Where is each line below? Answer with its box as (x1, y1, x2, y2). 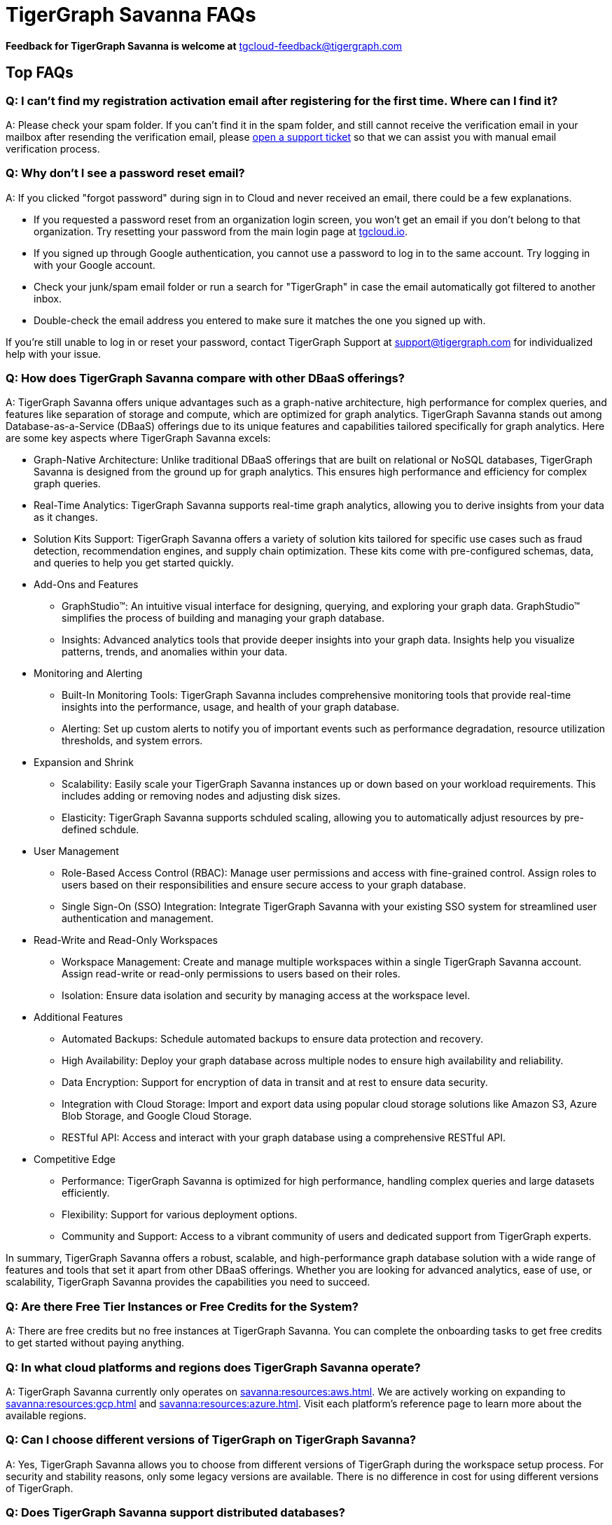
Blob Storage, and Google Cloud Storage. (62, 1110, 252, 1122)
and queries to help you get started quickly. (34, 557, 234, 569)
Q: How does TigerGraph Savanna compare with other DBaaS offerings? (6, 371, 405, 386)
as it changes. (34, 511, 98, 524)
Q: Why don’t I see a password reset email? (6, 166, 245, 181)
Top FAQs (6, 64, 74, 82)
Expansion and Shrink (34, 756, 134, 769)
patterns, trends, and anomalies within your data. (62, 646, 288, 658)
